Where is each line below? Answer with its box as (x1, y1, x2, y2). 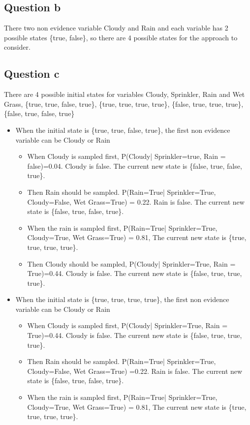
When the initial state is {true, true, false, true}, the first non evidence (15, 124, 230, 135)
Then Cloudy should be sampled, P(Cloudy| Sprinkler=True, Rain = (27, 258, 236, 269)
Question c (4, 66, 60, 81)
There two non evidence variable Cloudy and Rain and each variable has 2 (4, 23, 228, 33)
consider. (4, 42, 31, 52)
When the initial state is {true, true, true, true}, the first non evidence (15, 294, 229, 304)
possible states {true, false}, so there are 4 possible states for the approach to (4, 32, 238, 42)
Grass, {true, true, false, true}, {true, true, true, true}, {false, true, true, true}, (4, 98, 244, 109)
